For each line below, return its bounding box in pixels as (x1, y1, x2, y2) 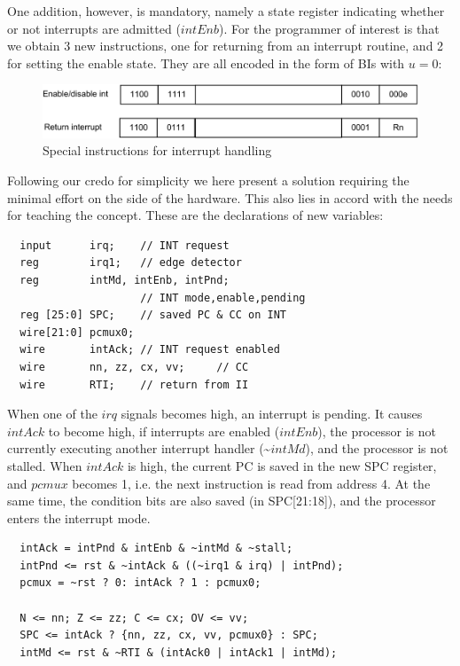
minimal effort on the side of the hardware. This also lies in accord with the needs (7, 188, 453, 207)
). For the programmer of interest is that (218, 19, 440, 37)
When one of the (7, 404, 97, 423)
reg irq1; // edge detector (19, 256, 242, 270)
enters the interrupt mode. (7, 508, 151, 527)
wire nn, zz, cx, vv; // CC (19, 360, 249, 373)
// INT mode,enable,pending (140, 291, 306, 304)
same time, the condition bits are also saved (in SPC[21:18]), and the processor (7, 491, 436, 510)
